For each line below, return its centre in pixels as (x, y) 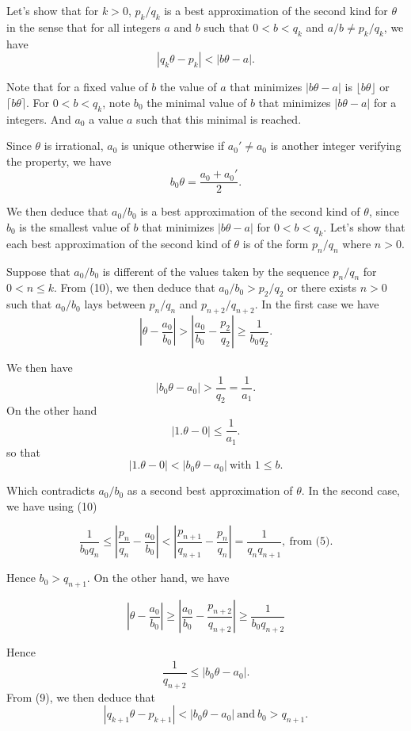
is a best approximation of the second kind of (250, 211)
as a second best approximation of (210, 490)
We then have (40, 367)
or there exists (322, 287)
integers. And (39, 119)
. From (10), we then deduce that (135, 287)
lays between (115, 304)
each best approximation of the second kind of (118, 243)
